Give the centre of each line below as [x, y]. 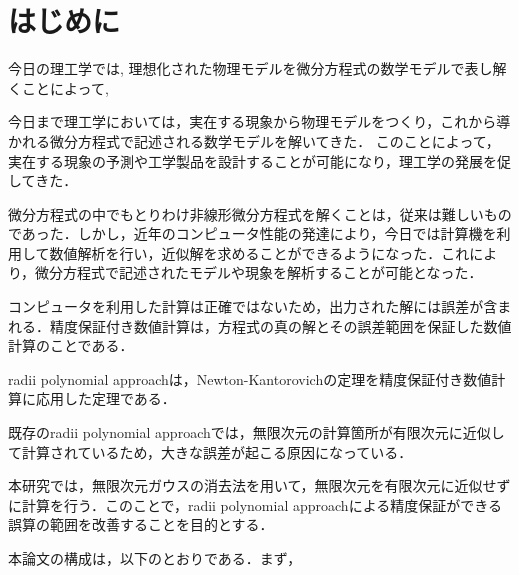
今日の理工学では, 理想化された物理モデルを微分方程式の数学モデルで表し [250, 68]
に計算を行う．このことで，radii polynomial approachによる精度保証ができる [255, 504]
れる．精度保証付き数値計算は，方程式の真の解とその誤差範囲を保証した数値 [260, 325]
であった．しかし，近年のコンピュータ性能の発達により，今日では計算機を [252, 233]
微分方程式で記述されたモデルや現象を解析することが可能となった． [259, 272]
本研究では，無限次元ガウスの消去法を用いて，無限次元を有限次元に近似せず [259, 485]
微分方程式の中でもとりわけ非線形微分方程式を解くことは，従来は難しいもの [260, 213]
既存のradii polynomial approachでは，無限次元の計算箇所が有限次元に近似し [256, 432]
